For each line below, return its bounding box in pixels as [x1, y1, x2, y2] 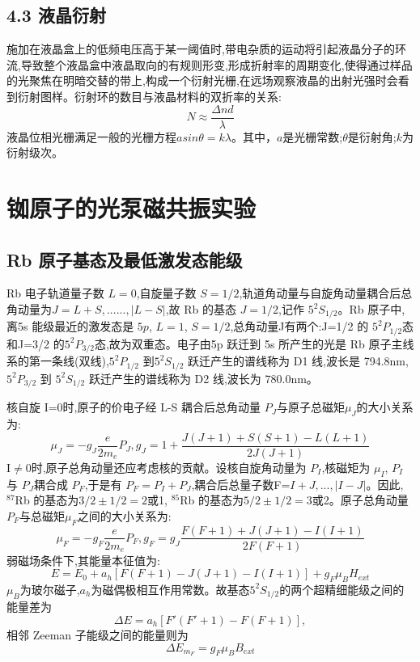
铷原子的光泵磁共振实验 [6, 192, 257, 225]
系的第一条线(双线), [6, 352, 109, 369]
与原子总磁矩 [276, 398, 345, 415]
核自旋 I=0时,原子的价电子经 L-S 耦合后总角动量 [6, 398, 261, 415]
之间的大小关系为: [77, 507, 172, 524]
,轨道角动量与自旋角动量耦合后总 [239, 285, 413, 301]
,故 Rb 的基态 [165, 301, 236, 317]
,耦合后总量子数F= [191, 475, 291, 492]
